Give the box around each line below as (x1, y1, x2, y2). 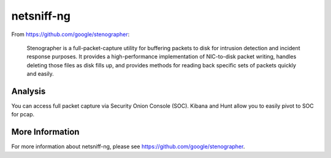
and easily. (26, 70, 55, 78)
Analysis (11, 86, 46, 96)
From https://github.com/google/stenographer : (11, 31, 130, 38)
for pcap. (11, 111, 35, 118)
